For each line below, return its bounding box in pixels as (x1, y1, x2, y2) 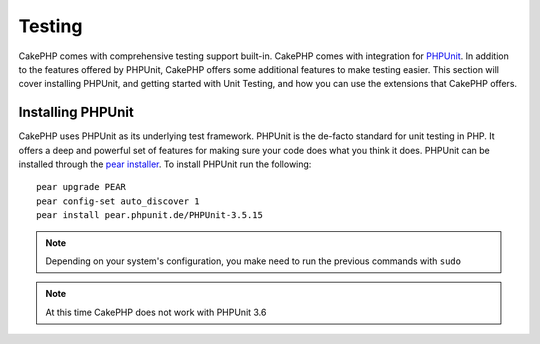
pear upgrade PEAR (36, 181, 127, 193)
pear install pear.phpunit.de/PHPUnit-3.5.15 (36, 210, 264, 221)
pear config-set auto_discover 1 (36, 195, 200, 207)
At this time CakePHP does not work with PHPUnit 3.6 (45, 306, 267, 318)
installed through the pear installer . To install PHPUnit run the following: (18, 158, 312, 170)
